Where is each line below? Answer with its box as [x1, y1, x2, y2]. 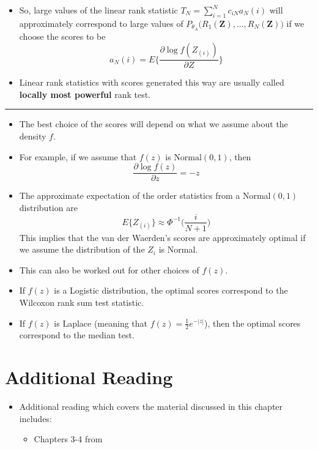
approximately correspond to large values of [19, 17, 183, 29]
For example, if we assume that [19, 150, 137, 163]
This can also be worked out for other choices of [19, 263, 199, 276]
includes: [19, 412, 52, 425]
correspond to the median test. [19, 328, 135, 341]
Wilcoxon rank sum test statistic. [19, 295, 144, 308]
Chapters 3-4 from [34, 432, 103, 445]
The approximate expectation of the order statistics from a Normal [19, 189, 271, 202]
